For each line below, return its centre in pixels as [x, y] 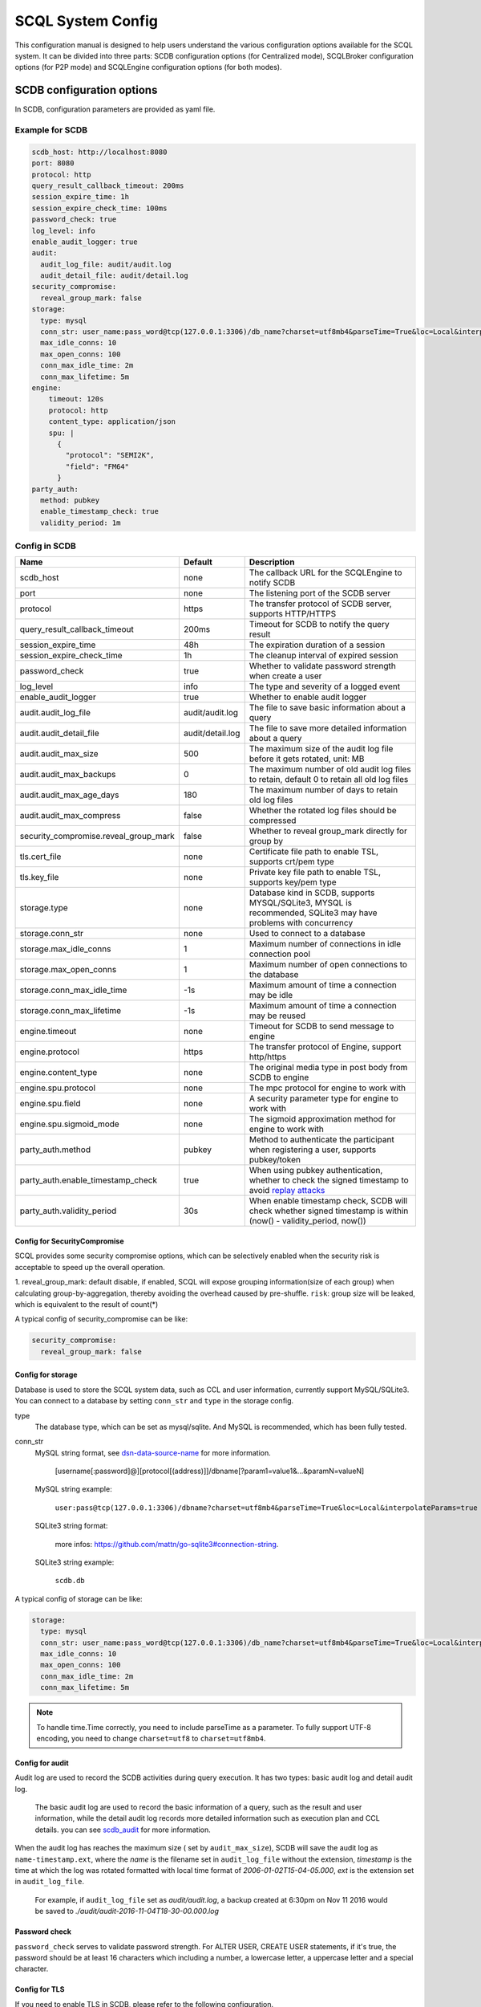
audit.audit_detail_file [59, 733]
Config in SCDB [45, 546]
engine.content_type [59, 1073]
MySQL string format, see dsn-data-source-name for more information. [153, 1452]
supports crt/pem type [291, 861]
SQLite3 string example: [75, 1562]
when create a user [285, 676]
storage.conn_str [52, 934]
